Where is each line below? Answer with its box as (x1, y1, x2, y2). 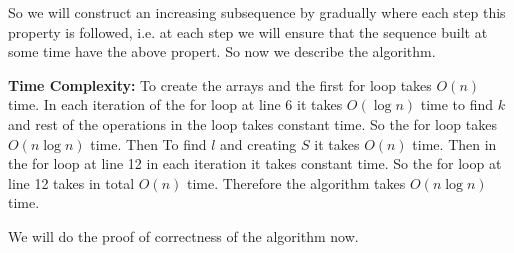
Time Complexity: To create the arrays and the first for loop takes (8, 74, 432, 95)
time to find (420, 94, 494, 115)
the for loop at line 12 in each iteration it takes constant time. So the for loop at (8, 153, 502, 174)
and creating (220, 133, 297, 154)
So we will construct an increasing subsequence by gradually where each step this (8, 2, 506, 22)
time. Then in (412, 133, 497, 154)
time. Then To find (90, 133, 207, 154)
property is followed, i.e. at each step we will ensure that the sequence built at (8, 21, 488, 42)
